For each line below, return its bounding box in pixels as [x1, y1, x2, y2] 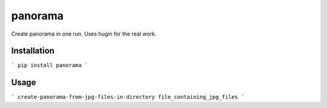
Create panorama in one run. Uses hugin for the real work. [11, 30, 157, 37]
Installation [11, 46, 54, 56]
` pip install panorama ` [11, 62, 88, 69]
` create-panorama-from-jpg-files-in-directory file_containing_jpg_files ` [11, 94, 245, 101]
